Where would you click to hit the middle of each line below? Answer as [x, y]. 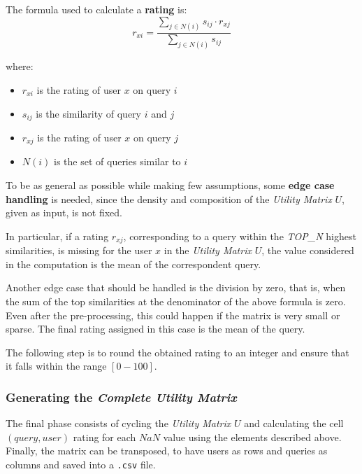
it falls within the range [56, 366]
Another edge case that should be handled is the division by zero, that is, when [176, 287]
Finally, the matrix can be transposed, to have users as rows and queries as [167, 451]
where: [20, 66]
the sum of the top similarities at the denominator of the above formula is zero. [176, 301]
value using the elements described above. [252, 437]
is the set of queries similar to [117, 161]
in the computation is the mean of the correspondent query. [133, 264]
